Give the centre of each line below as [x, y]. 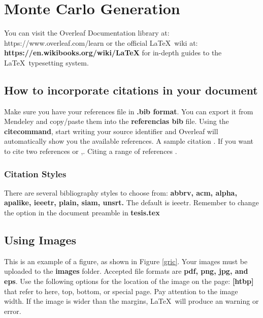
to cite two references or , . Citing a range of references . [91, 151]
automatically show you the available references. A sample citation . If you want [129, 141]
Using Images [40, 240]
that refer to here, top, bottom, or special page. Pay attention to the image [121, 291]
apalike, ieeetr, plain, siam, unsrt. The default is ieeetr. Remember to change [131, 202]
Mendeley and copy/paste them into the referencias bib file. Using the [117, 121]
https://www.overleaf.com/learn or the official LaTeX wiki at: [101, 42]
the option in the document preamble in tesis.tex [82, 213]
